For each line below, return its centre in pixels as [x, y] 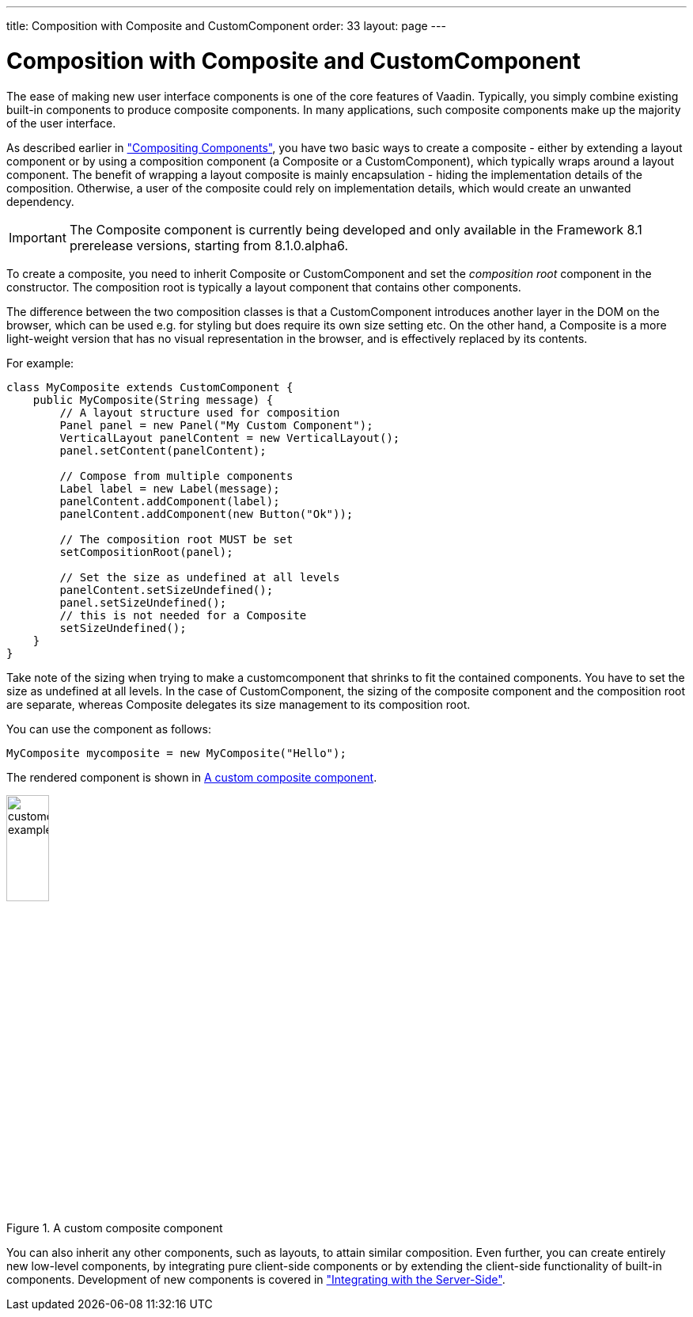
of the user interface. [61, 123]
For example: [40, 363]
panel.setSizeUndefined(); [143, 602]
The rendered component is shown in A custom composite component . [192, 777]
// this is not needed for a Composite [183, 615]
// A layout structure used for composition [200, 412]
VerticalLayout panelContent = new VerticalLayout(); [230, 438]
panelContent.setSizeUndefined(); [167, 590]
